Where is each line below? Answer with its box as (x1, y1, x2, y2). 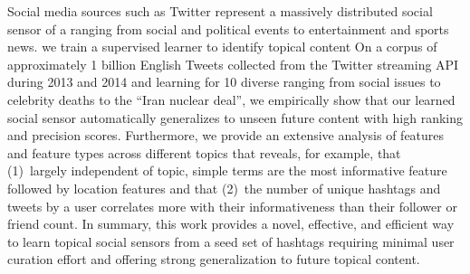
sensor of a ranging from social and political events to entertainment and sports (7, 19, 449, 38)
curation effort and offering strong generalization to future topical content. (7, 250, 420, 269)
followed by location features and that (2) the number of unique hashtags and (7, 178, 441, 197)
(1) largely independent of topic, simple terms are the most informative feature (7, 161, 447, 180)
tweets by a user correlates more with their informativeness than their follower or (7, 196, 457, 215)
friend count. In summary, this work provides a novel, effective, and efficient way (7, 214, 455, 233)
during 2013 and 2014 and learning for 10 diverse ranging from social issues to (7, 72, 441, 91)
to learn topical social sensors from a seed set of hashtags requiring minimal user (7, 231, 455, 250)
